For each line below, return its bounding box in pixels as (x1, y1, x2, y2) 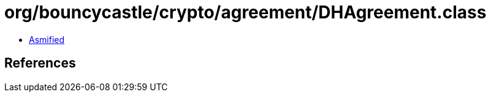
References (4, 55, 76, 71)
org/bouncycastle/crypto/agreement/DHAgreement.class (4, 2, 487, 23)
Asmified (29, 34, 65, 45)
